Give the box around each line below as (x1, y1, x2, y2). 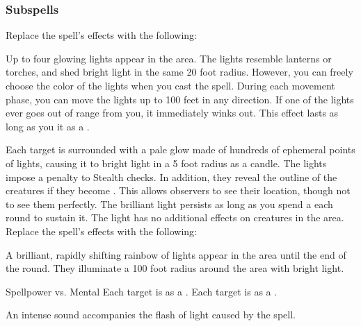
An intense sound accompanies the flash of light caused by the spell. (6, 307, 296, 322)
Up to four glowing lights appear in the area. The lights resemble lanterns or (6, 51, 332, 65)
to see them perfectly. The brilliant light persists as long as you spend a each (6, 196, 333, 211)
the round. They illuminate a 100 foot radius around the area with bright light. (6, 261, 344, 275)
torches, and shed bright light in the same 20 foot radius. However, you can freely (6, 65, 353, 79)
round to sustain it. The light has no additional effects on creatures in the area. (6, 210, 344, 225)
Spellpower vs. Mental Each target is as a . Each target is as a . (6, 284, 278, 298)
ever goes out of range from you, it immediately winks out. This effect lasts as (6, 105, 339, 120)
